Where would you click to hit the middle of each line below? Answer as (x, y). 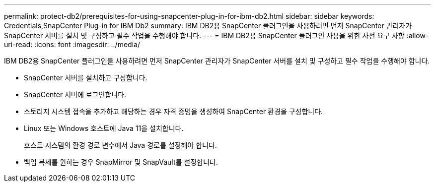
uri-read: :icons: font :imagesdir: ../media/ (72, 44)
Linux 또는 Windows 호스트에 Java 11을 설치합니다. (104, 128)
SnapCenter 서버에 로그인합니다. (75, 94)
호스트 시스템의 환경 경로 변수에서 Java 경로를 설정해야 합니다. (120, 145)
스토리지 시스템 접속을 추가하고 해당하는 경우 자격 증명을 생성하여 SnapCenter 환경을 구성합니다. (174, 111)
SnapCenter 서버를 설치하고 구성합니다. (86, 78)
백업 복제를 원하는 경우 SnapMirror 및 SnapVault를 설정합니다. (121, 162)
